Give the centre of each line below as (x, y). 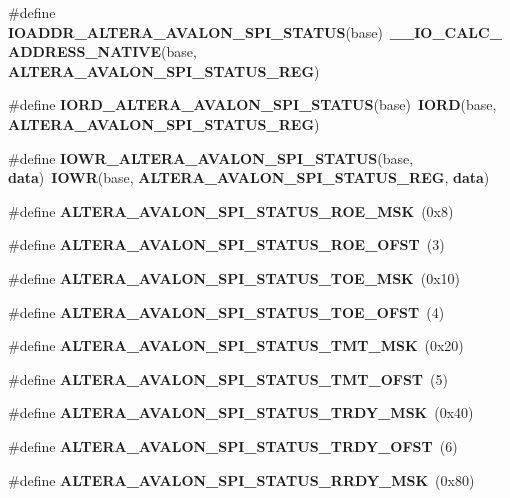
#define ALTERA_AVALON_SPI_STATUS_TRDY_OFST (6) (233, 445)
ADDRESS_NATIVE (85, 51)
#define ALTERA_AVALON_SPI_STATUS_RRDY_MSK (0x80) (241, 479)
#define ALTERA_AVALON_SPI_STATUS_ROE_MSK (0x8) (231, 210)
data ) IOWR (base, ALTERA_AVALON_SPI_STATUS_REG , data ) (249, 177)
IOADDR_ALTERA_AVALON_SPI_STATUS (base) (195, 31)
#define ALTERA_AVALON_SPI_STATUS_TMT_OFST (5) (228, 378)
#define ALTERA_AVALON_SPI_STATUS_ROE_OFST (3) (226, 244)
